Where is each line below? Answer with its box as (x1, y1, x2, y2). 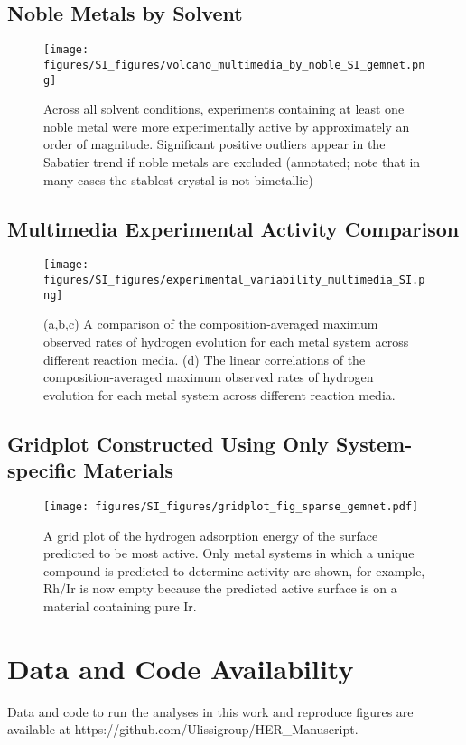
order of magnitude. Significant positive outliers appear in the (43, 135, 386, 154)
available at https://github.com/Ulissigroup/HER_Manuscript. (7, 720, 359, 739)
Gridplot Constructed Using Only (7, 429, 329, 457)
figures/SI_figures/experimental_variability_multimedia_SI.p (43, 274, 425, 286)
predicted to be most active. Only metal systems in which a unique (43, 544, 415, 563)
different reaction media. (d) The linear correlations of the (43, 349, 366, 368)
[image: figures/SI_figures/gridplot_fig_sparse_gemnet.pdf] (43, 499, 419, 513)
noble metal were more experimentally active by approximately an (43, 116, 410, 135)
